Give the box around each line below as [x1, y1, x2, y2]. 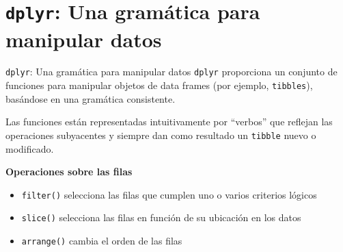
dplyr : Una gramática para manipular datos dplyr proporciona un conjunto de [5, 64, 338, 79]
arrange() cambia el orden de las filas [21, 234, 182, 248]
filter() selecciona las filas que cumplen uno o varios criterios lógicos [21, 187, 317, 201]
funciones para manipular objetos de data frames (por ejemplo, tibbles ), [5, 78, 313, 92]
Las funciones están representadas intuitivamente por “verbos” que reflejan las [5, 114, 333, 129]
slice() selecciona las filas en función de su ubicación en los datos [21, 210, 301, 225]
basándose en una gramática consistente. [5, 91, 176, 105]
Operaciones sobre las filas [5, 164, 133, 179]
